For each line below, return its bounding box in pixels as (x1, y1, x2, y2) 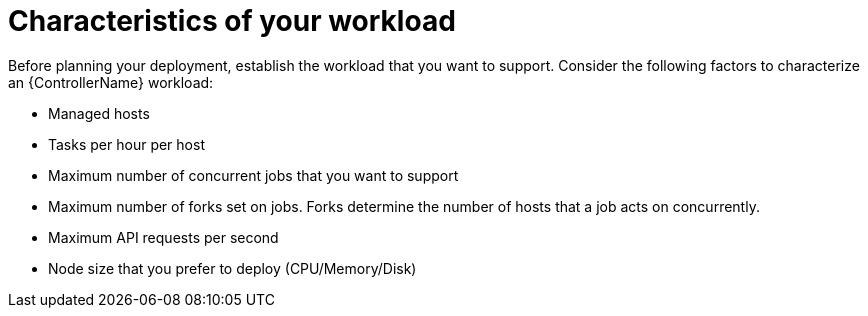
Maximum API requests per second (48, 228, 279, 246)
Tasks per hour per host (48, 135, 205, 153)
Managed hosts (48, 104, 150, 122)
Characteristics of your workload (8, 4, 456, 38)
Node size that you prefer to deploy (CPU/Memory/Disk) (48, 259, 417, 277)
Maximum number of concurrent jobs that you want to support (48, 166, 459, 184)
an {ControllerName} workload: (8, 73, 214, 91)
